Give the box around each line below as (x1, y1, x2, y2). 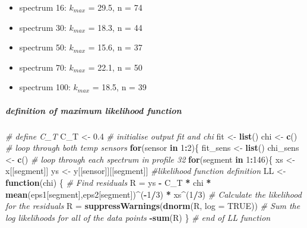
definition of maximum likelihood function (5, 104, 182, 116)
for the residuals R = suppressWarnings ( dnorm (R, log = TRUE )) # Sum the (5, 199, 300, 212)
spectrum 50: (19, 41, 67, 53)
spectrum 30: (19, 21, 67, 33)
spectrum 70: (19, 61, 67, 73)
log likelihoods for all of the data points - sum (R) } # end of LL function (5, 211, 271, 223)
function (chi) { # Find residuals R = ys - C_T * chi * (5, 176, 211, 188)
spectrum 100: (19, 81, 71, 93)
